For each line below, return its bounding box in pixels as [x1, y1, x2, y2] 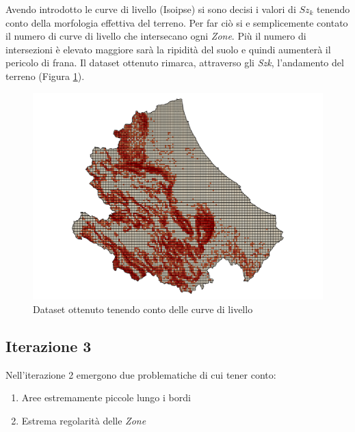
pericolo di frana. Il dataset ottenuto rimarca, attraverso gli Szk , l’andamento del [5, 55, 344, 70]
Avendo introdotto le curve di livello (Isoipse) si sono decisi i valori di [5, 2, 296, 16]
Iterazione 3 [5, 335, 92, 356]
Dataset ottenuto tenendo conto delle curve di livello [33, 301, 253, 316]
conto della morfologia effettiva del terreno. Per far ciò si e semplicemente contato [5, 15, 348, 29]
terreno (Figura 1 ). [5, 68, 85, 83]
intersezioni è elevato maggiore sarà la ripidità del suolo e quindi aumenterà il [5, 42, 331, 56]
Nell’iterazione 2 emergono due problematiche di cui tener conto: [5, 367, 276, 381]
